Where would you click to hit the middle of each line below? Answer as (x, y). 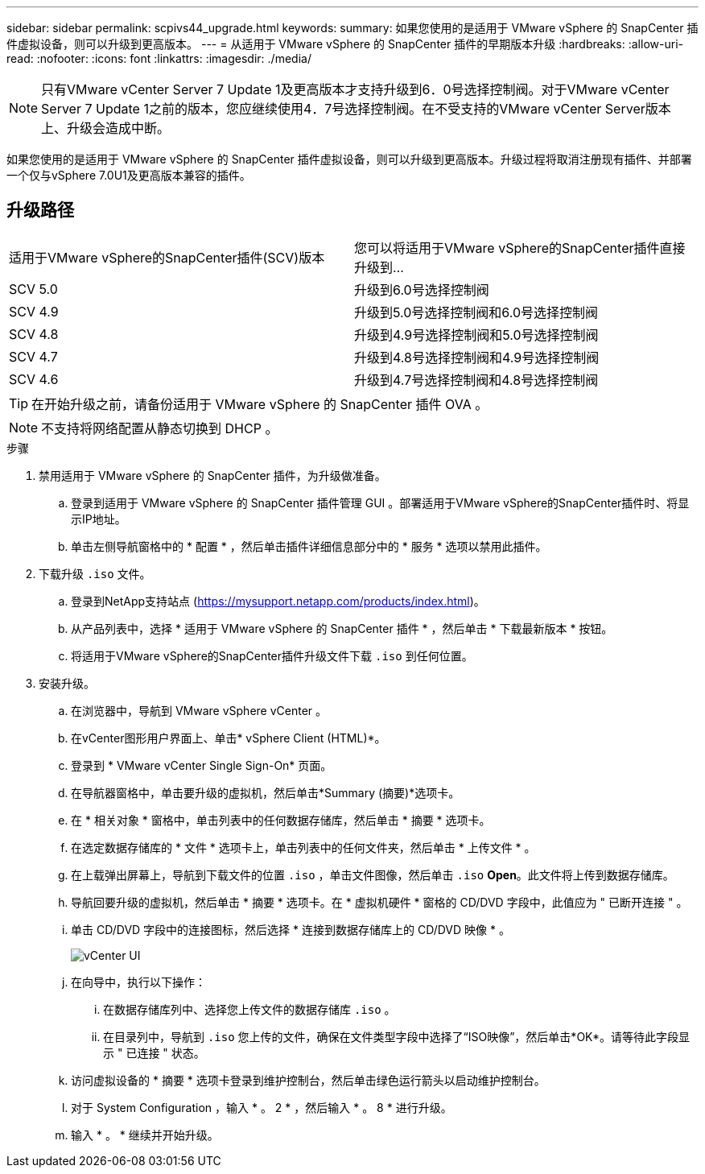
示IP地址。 (99, 519)
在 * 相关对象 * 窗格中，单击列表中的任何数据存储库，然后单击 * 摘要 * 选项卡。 (281, 820)
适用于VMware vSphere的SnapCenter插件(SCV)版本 (167, 257)
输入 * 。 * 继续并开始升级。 (145, 1135)
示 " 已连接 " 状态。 (154, 1052)
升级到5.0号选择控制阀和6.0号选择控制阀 (476, 312)
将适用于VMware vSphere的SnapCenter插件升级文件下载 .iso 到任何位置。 (272, 655)
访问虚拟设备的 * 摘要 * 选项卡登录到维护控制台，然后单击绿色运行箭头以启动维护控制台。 (308, 1080)
